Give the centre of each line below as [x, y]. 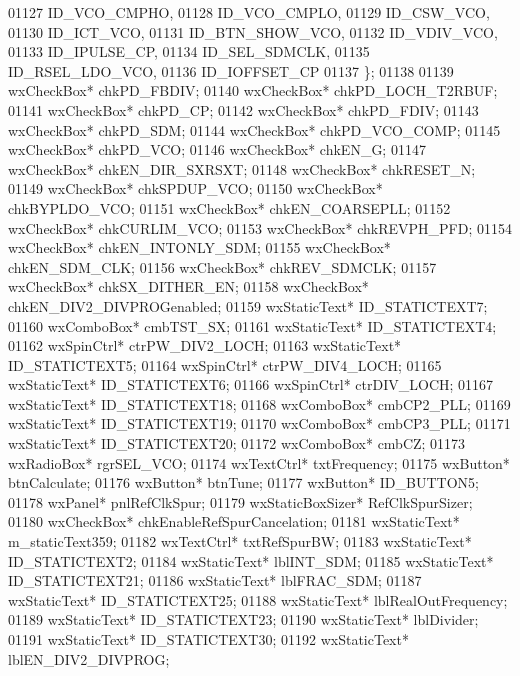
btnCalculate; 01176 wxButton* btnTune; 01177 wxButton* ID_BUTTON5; [243, 482]
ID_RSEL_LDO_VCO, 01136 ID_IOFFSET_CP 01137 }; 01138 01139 [231, 70]
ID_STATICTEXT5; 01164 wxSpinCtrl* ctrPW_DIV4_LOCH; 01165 [225, 364]
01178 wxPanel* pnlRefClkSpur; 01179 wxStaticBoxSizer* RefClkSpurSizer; [240, 501]
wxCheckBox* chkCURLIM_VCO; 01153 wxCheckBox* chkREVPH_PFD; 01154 [260, 227]
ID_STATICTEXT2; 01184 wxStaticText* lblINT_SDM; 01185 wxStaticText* [251, 560]
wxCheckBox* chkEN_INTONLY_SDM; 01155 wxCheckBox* [199, 247]
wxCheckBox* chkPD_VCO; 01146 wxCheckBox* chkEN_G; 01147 [217, 149]
